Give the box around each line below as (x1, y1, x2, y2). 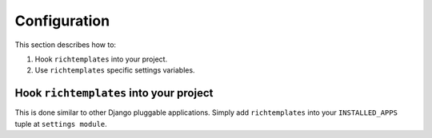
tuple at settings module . (14, 119, 107, 128)
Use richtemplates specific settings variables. (34, 65, 195, 75)
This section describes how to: (14, 40, 116, 49)
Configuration (14, 12, 110, 30)
